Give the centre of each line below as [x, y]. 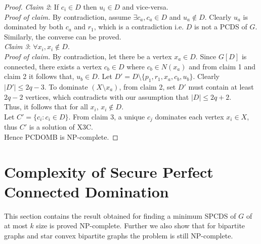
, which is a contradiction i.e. [139, 27]
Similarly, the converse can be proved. [63, 36]
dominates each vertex [189, 116]
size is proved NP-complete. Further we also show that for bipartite [141, 226]
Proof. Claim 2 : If [32, 7]
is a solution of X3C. [61, 127]
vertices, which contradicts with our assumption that [107, 96]
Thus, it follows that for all [46, 107]
